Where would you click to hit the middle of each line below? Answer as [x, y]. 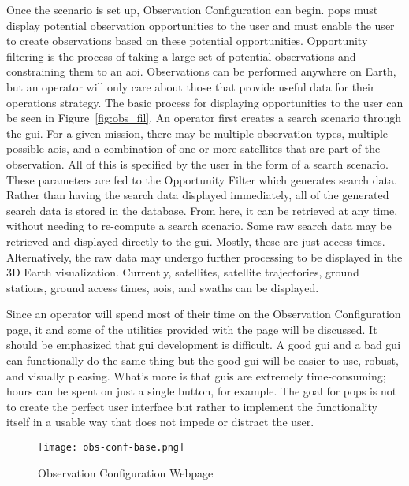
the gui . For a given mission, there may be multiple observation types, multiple [197, 133]
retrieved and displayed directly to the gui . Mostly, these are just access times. [196, 241]
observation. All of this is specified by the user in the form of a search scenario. [197, 163]
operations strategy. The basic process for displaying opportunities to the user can [205, 102]
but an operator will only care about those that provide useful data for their [191, 86]
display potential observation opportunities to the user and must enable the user [201, 25]
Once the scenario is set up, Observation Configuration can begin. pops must [192, 9]
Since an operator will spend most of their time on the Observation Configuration [204, 314]
